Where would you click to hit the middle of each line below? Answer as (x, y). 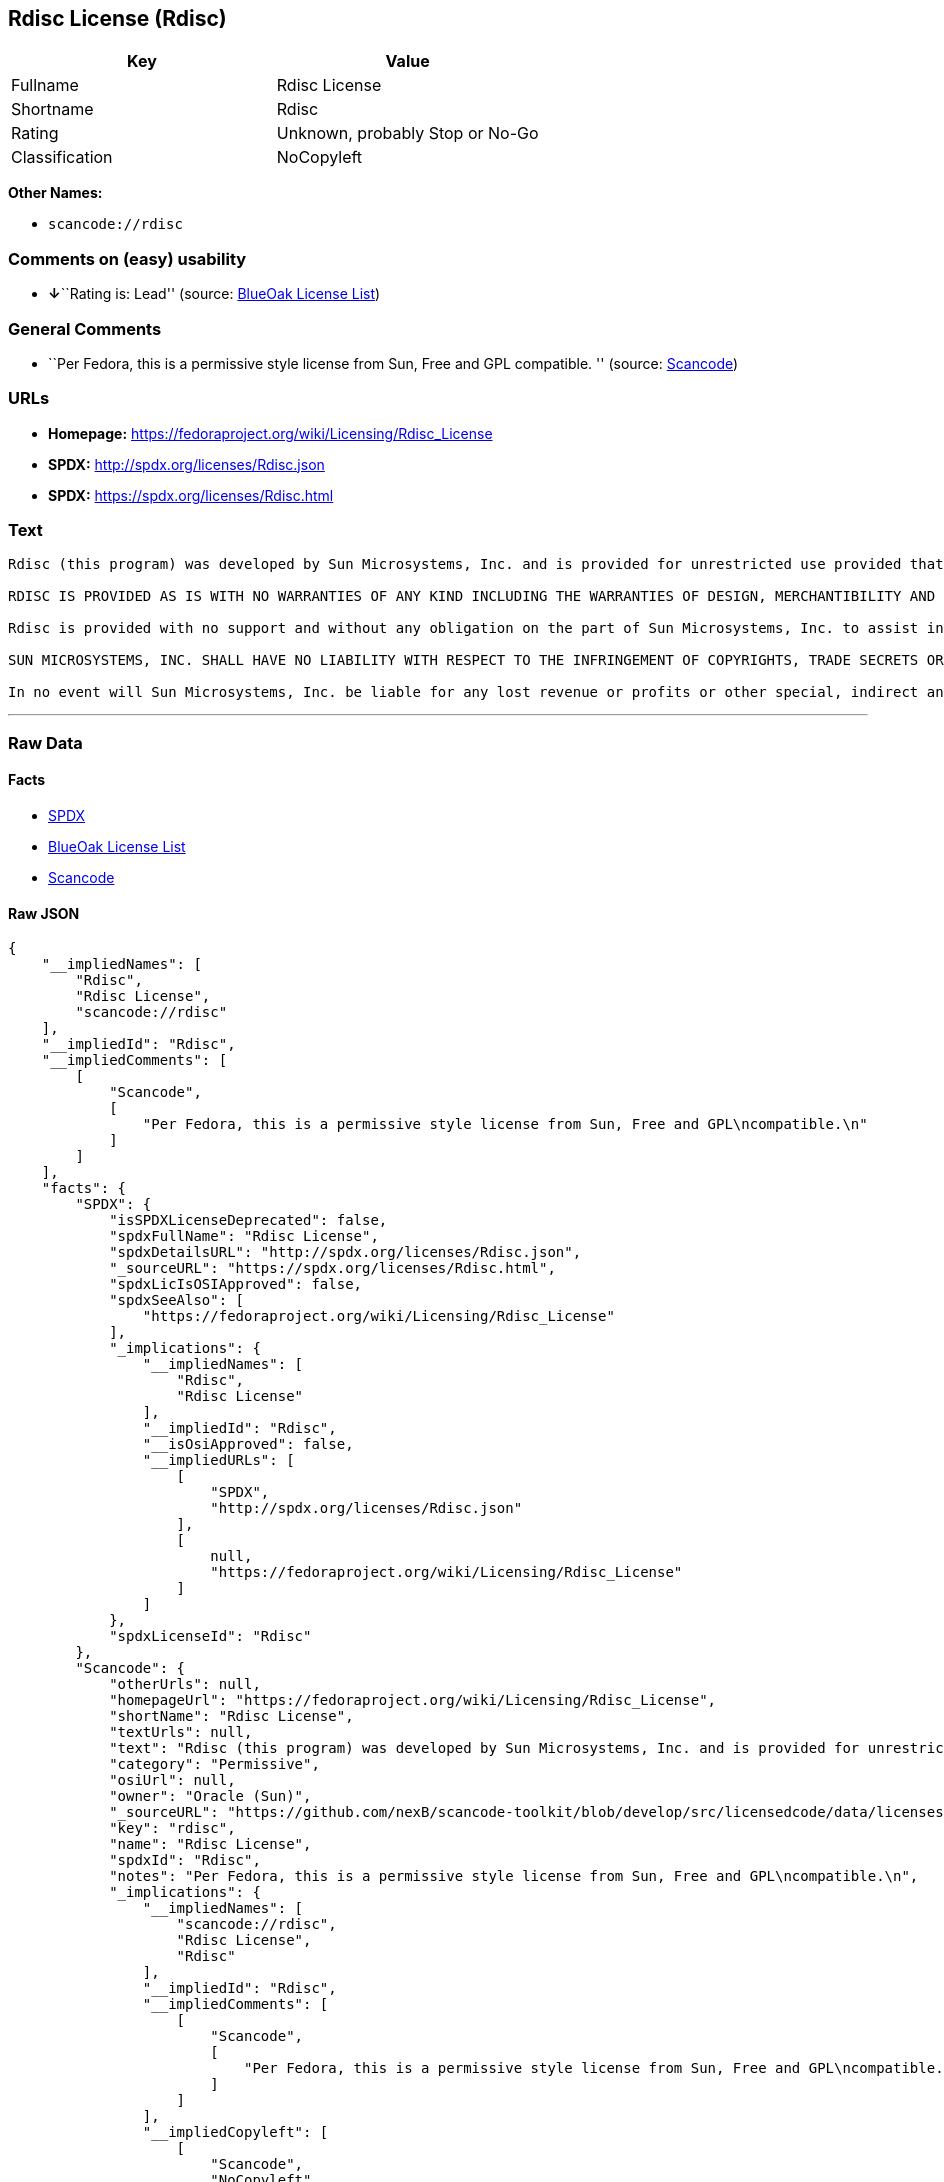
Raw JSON (44, 913)
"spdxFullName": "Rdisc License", (244, 1236)
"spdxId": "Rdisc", (185, 1860)
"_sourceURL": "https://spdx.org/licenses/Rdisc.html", (332, 1268)
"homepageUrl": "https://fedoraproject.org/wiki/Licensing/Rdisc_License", (413, 1700)
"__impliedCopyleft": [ (235, 2132)
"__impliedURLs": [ (218, 1460)
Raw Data (45, 742)
